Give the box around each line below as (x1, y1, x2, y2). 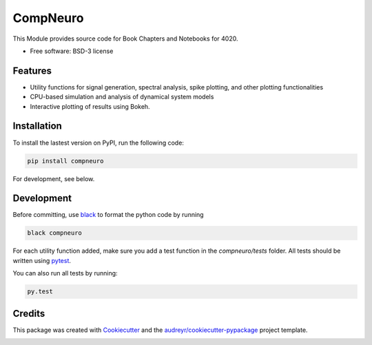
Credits (12, 307, 45, 320)
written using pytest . (12, 256, 72, 264)
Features (12, 65, 52, 76)
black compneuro (27, 229, 83, 237)
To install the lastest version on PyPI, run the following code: (12, 138, 184, 147)
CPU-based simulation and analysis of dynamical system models (30, 93, 214, 101)
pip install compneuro (27, 157, 104, 165)
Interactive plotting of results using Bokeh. (30, 102, 151, 110)
